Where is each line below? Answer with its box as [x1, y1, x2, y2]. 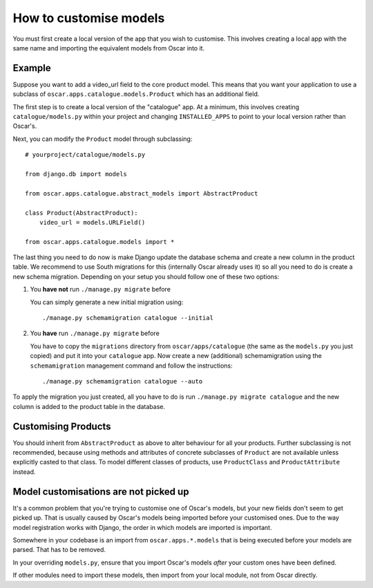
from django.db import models [25, 170, 128, 178]
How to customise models [12, 10, 165, 26]
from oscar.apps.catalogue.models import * [25, 238, 175, 245]
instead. [12, 467, 36, 476]
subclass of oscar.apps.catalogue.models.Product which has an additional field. [12, 90, 260, 98]
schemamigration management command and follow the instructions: [30, 361, 233, 370]
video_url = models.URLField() [39, 218, 146, 226]
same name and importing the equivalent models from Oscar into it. [12, 44, 205, 52]
